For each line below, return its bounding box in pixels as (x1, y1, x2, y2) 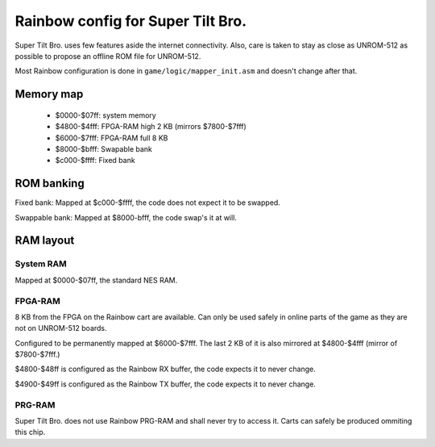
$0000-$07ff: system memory (55, 110, 156, 120)
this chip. (14, 428, 46, 437)
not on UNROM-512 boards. (14, 324, 108, 333)
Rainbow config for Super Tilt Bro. (14, 12, 247, 30)
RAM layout (14, 234, 75, 248)
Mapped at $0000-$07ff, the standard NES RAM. (14, 275, 178, 285)
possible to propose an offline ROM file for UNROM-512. (14, 51, 201, 61)
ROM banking (14, 177, 85, 190)
